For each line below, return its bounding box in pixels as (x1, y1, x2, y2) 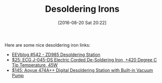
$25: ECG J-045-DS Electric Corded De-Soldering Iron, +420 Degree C (11, 56, 157, 62)
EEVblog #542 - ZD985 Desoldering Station (11, 52, 100, 57)
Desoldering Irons (45, 3, 120, 15)
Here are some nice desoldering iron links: (4, 42, 91, 48)
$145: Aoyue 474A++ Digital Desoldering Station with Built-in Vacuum (11, 67, 153, 73)
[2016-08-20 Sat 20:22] (58, 20, 107, 26)
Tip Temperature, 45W (11, 62, 58, 68)
